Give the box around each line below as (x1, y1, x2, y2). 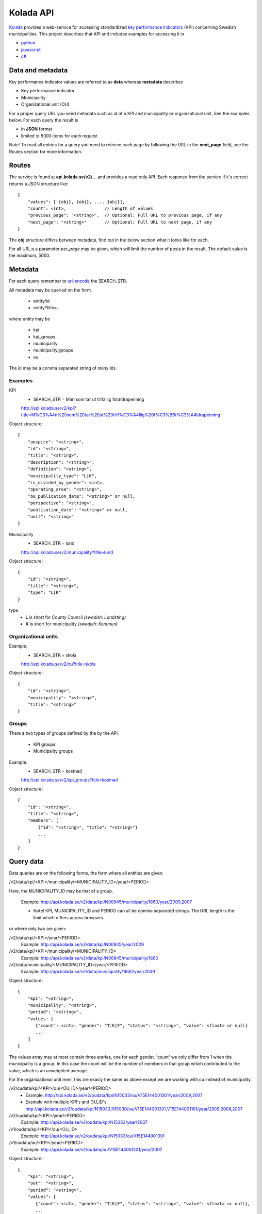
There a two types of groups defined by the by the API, (9, 730, 119, 736)
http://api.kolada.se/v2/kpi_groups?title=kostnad (21, 777, 118, 783)
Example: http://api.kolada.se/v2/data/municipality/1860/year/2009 (21, 969, 155, 975)
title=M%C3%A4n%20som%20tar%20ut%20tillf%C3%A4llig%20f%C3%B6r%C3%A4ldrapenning (21, 412, 221, 418)
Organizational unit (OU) (21, 101, 70, 107)
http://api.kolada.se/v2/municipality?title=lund (21, 549, 114, 555)
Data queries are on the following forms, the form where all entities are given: (9, 870, 164, 876)
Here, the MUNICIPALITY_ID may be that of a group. (9, 888, 114, 894)
